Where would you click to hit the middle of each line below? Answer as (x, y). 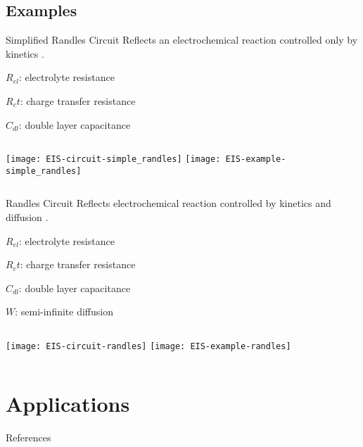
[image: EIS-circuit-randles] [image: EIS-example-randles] (148, 347)
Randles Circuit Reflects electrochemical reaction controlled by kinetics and (168, 203)
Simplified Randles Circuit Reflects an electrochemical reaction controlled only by (182, 40)
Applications (68, 403)
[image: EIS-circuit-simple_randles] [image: (113, 159)
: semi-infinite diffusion (64, 311)
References (28, 437)
